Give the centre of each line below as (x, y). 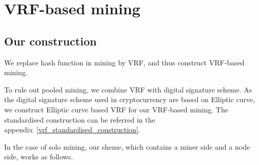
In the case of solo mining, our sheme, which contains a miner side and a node (127, 146)
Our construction (51, 41)
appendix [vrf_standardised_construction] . (72, 129)
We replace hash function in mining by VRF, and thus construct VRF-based (124, 62)
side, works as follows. (39, 157)
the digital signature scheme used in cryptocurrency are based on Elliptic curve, (130, 99)
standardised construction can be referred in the (80, 119)
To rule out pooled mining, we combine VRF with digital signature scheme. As (128, 89)
